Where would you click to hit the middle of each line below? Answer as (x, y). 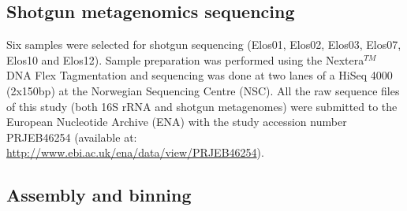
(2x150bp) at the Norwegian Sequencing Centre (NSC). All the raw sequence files (203, 90)
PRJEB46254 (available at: (72, 137)
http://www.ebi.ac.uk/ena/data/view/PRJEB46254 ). (135, 152)
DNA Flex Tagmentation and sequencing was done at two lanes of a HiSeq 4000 (200, 75)
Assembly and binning (99, 195)
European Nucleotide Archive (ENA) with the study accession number (177, 122)
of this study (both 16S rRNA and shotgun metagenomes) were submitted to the (202, 106)
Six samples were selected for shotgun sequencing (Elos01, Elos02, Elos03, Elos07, (204, 44)
